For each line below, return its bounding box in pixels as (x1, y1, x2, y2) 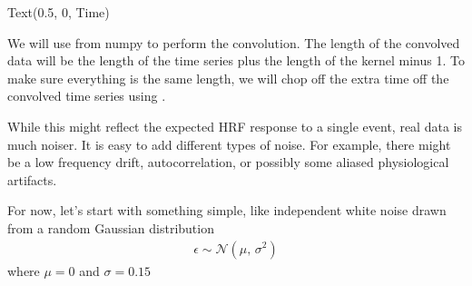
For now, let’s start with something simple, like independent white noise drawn (7, 201, 447, 220)
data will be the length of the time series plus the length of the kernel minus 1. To (7, 51, 465, 70)
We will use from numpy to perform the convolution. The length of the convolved (7, 33, 460, 52)
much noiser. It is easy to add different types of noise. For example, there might (7, 134, 451, 153)
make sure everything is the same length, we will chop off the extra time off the (7, 68, 449, 87)
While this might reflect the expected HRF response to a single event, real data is (7, 116, 462, 135)
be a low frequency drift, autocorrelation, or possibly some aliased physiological (7, 153, 449, 172)
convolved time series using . (7, 86, 166, 105)
